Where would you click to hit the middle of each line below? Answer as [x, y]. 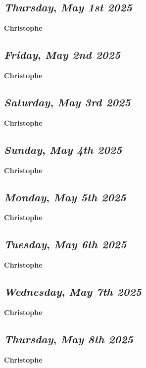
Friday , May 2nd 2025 [62, 55]
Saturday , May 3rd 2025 [67, 102]
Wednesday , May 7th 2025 [73, 292]
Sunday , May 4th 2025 [63, 149]
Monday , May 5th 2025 [65, 197]
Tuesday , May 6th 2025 [65, 244]
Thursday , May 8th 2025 [69, 339]
